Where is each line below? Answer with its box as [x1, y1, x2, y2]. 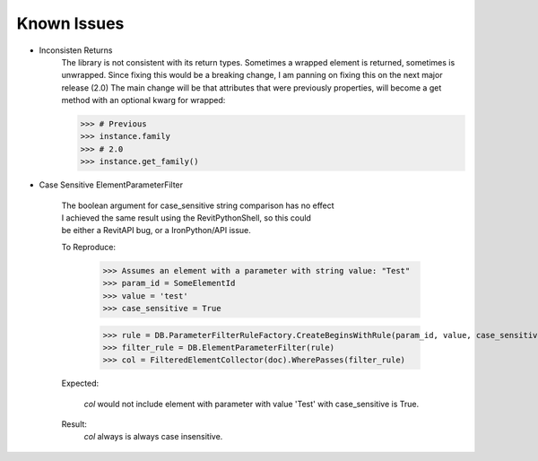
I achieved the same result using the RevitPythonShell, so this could [61, 213, 311, 223]
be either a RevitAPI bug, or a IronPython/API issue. [61, 225, 251, 236]
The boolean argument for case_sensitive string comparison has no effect [61, 200, 335, 211]
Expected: [61, 378, 100, 389]
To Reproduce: [61, 241, 117, 252]
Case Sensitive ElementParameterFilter [39, 179, 184, 190]
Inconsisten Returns [39, 45, 113, 56]
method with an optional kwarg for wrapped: [61, 95, 226, 106]
